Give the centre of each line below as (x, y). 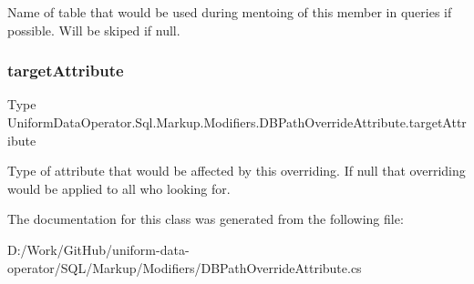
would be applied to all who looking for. (119, 188)
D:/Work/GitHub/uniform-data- (98, 249)
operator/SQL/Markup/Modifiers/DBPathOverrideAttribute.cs (185, 267)
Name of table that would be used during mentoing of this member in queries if (230, 12)
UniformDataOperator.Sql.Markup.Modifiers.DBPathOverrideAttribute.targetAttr (237, 122)
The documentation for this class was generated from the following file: (206, 219)
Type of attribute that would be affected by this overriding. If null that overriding (237, 171)
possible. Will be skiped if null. (94, 30)
